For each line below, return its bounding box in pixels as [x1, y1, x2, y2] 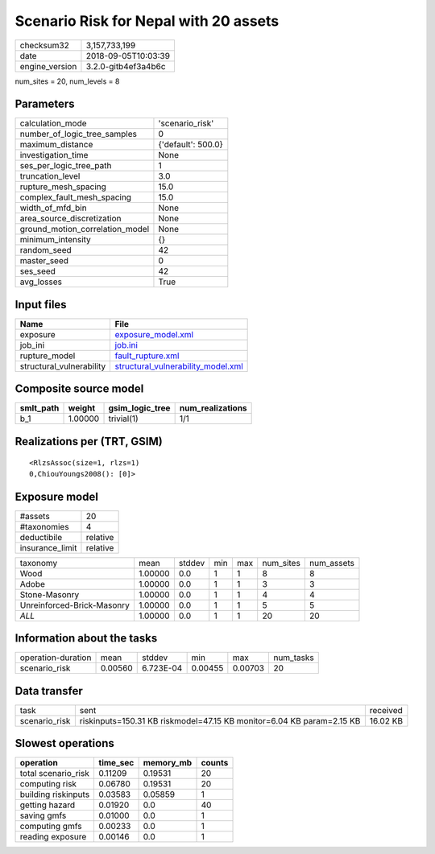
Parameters [14, 97, 75, 111]
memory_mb [143, 757, 193, 769]
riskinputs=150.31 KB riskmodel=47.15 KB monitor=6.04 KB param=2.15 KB [79, 715, 361, 726]
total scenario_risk [19, 768, 90, 779]
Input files [14, 298, 68, 311]
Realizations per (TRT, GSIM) [14, 435, 163, 448]
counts [201, 757, 229, 769]
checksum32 [19, 39, 70, 51]
